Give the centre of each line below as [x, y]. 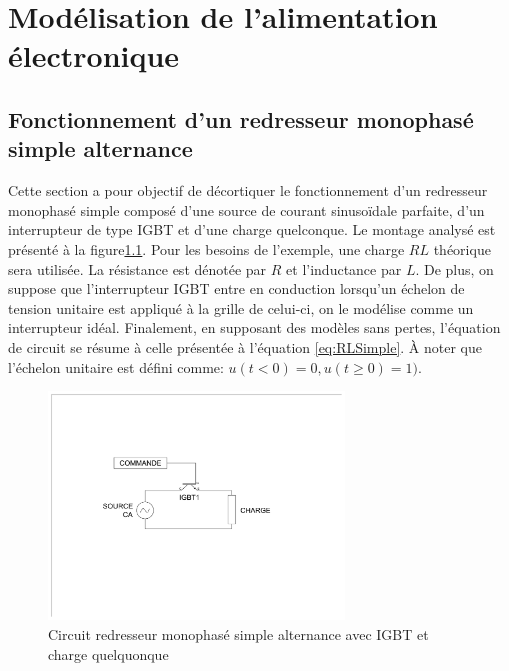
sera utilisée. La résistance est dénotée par [137, 268]
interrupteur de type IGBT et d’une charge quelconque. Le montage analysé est [252, 229]
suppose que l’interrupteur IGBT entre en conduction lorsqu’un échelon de [236, 288]
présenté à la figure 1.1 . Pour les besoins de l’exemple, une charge [206, 248]
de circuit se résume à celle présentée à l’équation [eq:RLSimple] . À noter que [245, 346]
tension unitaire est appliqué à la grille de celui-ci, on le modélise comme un [241, 307]
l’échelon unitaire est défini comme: [116, 366]
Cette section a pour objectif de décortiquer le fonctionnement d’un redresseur [248, 190]
